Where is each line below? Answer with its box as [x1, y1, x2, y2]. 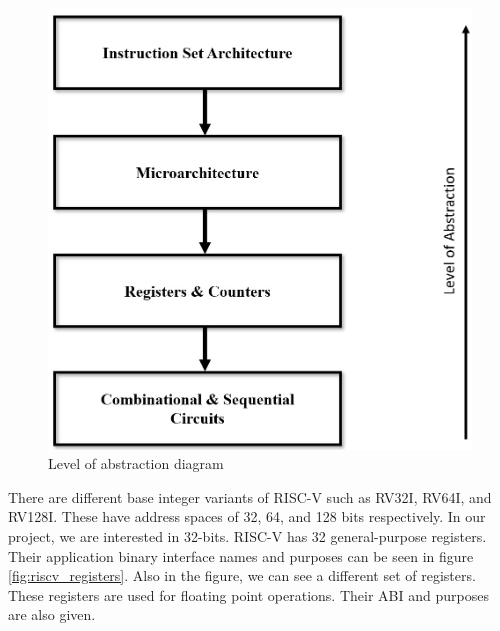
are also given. [8, 604, 96, 625]
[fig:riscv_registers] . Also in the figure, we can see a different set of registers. [8, 565, 476, 586]
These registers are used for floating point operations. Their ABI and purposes [8, 584, 489, 605]
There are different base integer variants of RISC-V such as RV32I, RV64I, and [8, 486, 492, 507]
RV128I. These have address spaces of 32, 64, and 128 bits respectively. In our [8, 506, 486, 527]
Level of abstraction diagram [48, 453, 224, 474]
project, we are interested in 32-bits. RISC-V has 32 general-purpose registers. [8, 525, 487, 546]
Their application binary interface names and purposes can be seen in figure [8, 545, 474, 566]
